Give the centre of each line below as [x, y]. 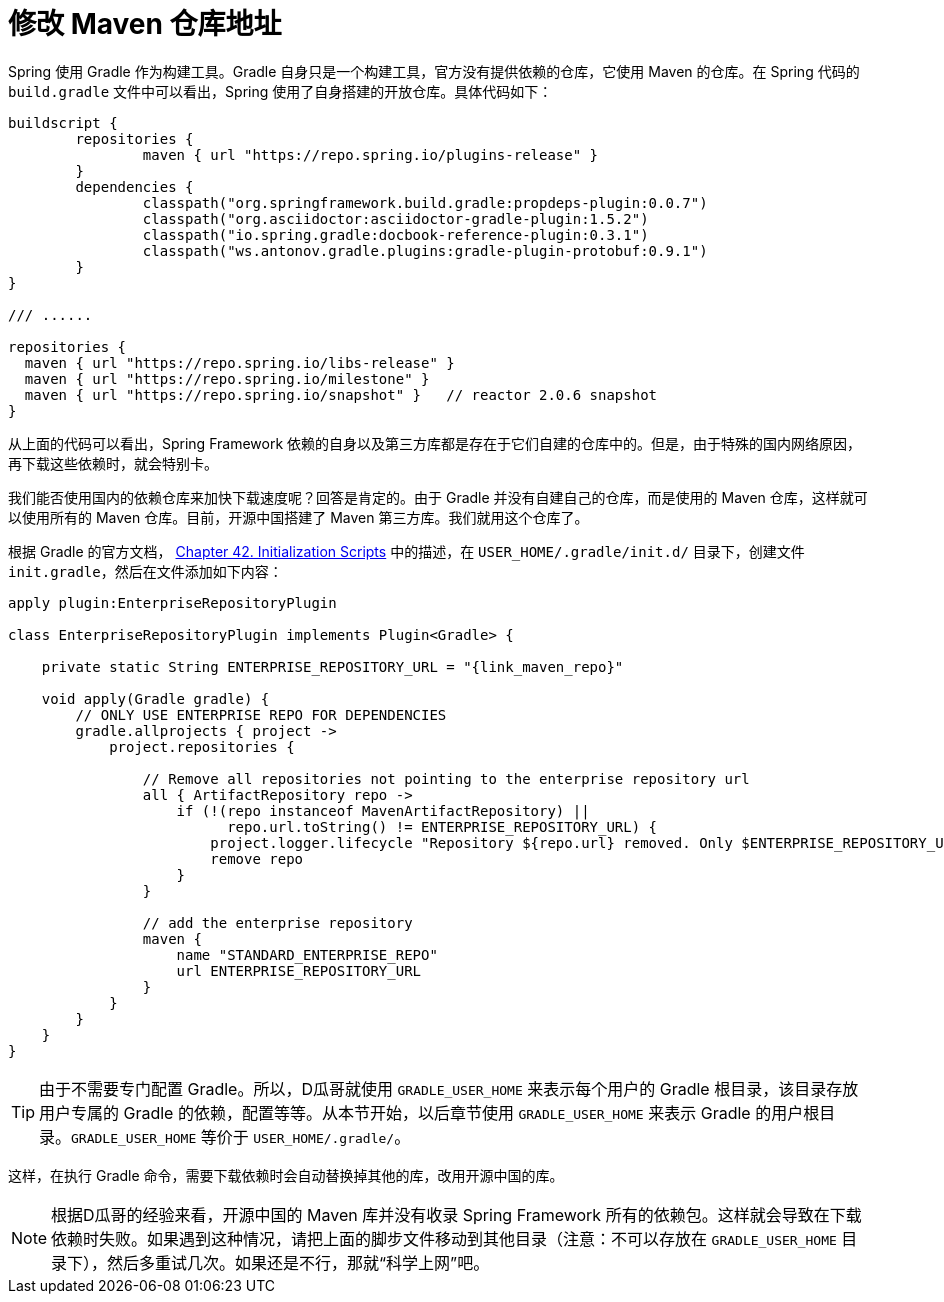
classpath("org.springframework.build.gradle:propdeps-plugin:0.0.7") [425, 202]
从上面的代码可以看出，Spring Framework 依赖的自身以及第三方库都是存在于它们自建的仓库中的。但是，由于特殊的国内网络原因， [435, 443]
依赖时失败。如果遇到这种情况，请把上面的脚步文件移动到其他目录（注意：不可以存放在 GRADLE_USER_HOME [444, 1238]
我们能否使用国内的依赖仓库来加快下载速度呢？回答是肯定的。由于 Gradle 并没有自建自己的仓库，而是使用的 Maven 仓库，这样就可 [438, 497]
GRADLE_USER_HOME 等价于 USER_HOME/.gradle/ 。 [241, 1136]
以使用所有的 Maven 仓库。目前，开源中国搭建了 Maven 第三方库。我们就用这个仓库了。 [298, 517]
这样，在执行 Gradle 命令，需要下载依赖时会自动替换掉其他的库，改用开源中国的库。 [286, 1175]
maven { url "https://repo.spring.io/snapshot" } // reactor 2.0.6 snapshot [341, 394]
